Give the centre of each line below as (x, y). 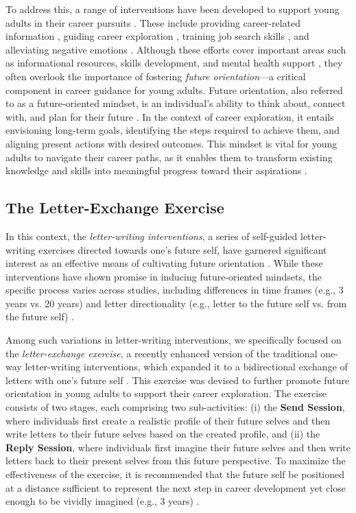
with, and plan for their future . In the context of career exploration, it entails (170, 116)
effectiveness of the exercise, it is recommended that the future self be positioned (175, 474)
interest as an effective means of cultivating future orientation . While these (164, 263)
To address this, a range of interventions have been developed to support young (173, 9)
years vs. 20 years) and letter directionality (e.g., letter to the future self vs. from (176, 303)
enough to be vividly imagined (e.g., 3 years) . (103, 501)
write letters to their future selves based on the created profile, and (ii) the (163, 434)
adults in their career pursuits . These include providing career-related (153, 22)
